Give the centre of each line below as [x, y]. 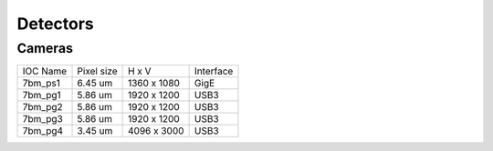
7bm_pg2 [42, 107]
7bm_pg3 [42, 119]
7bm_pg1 [42, 96]
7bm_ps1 [42, 84]
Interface [214, 71]
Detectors [56, 24]
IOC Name [45, 71]
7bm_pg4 [43, 131]
